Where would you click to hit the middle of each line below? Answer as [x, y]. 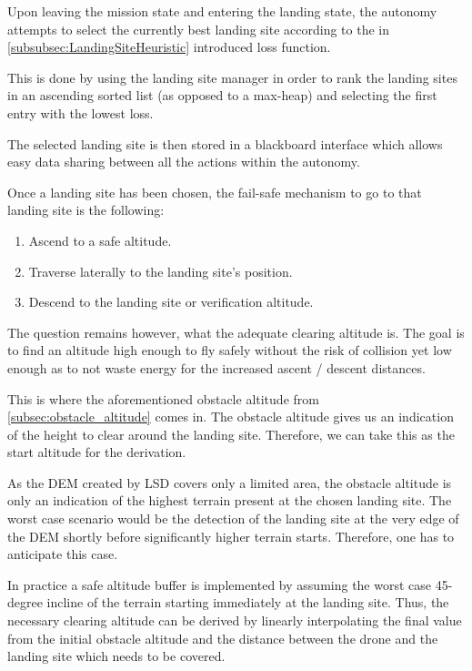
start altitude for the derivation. [97, 452]
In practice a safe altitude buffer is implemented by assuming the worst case [220, 584]
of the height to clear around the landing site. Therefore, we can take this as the [231, 434]
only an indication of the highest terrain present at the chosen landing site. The [230, 500]
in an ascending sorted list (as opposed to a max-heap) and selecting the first [222, 95]
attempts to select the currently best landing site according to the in [199, 29]
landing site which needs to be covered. [116, 656]
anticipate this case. [63, 554]
